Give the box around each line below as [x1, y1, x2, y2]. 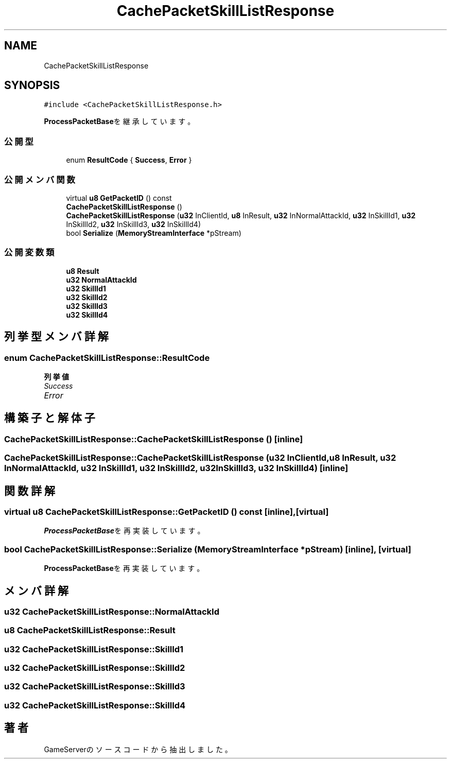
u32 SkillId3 [66, 301, 108, 310]
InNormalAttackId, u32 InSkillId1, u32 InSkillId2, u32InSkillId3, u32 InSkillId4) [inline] [4, 463, 349, 474]
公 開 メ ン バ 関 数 [4, 174, 75, 185]
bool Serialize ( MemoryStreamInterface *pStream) [66, 228, 241, 237]
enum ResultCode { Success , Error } [66, 155, 192, 165]
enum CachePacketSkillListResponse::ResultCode [4, 352, 210, 363]
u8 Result [66, 266, 99, 275]
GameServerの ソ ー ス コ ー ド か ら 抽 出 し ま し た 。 [44, 744, 232, 754]
